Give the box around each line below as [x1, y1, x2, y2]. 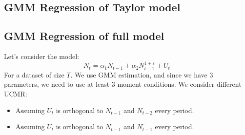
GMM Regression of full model [4, 28, 164, 43]
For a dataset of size [4, 69, 64, 79]
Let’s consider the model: [4, 51, 79, 61]
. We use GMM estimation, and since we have [70, 69, 207, 79]
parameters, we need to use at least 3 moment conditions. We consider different [4, 79, 242, 89]
